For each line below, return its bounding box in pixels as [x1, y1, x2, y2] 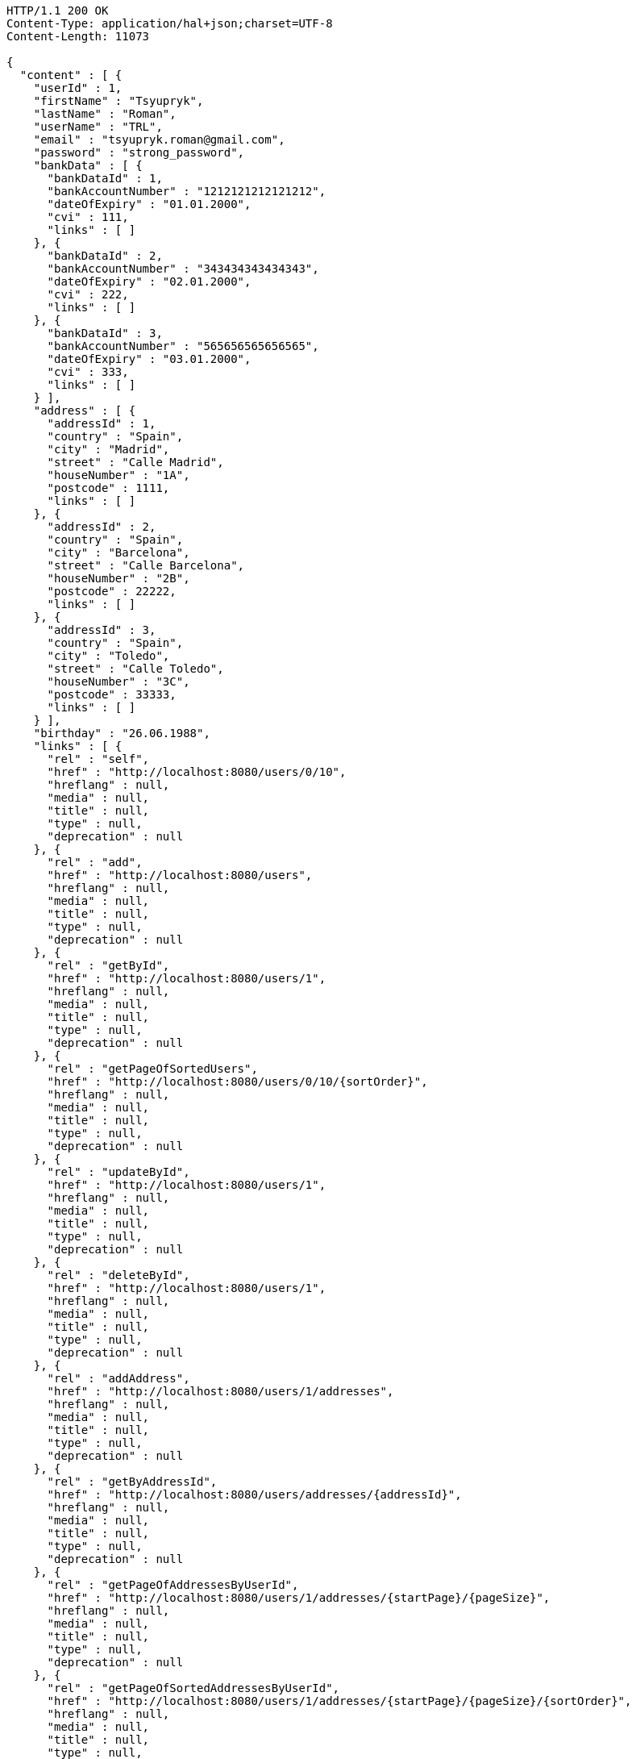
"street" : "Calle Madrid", [47, 456, 224, 469]
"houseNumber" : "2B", [47, 572, 190, 585]
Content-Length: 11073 [6, 30, 150, 43]
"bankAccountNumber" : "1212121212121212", [47, 185, 326, 198]
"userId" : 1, [33, 81, 123, 94]
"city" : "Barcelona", [47, 546, 190, 559]
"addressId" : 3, [47, 623, 156, 636]
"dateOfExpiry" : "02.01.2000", [47, 275, 251, 288]
